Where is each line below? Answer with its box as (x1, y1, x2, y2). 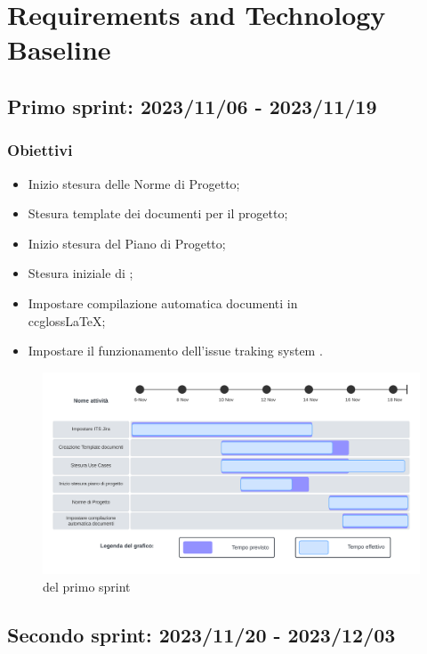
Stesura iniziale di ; (28, 264, 133, 282)
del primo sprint (43, 576, 131, 595)
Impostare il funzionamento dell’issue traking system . (28, 341, 323, 360)
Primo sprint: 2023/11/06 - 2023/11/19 (7, 92, 377, 119)
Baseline (7, 31, 111, 68)
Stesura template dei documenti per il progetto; (28, 204, 288, 223)
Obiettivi (7, 139, 73, 161)
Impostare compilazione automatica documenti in (28, 293, 298, 312)
